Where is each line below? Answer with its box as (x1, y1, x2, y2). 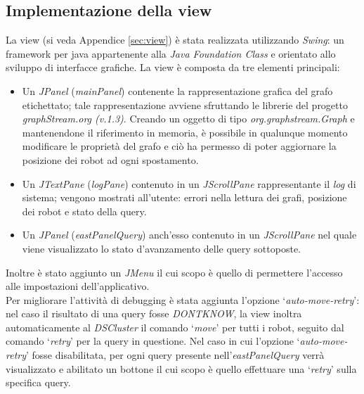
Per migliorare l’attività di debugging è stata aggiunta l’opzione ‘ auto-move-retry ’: (6, 292, 360, 307)
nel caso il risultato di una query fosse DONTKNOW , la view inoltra (6, 306, 302, 321)
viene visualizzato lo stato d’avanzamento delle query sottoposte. (22, 241, 301, 255)
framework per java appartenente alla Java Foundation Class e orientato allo (6, 46, 336, 61)
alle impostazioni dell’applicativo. (6, 279, 150, 293)
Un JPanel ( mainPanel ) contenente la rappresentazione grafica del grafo (22, 83, 333, 98)
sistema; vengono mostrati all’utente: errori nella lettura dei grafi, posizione (22, 190, 347, 205)
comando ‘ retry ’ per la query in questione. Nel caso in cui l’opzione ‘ (6, 333, 300, 348)
